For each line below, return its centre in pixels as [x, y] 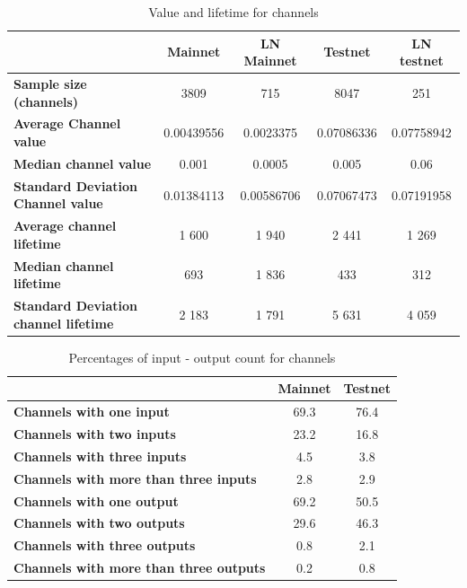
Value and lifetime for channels [233, 12]
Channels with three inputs [100, 456]
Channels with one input [92, 412]
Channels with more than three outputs [140, 568]
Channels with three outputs [105, 545]
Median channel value [83, 163]
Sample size [50, 84]
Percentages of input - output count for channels [202, 357]
